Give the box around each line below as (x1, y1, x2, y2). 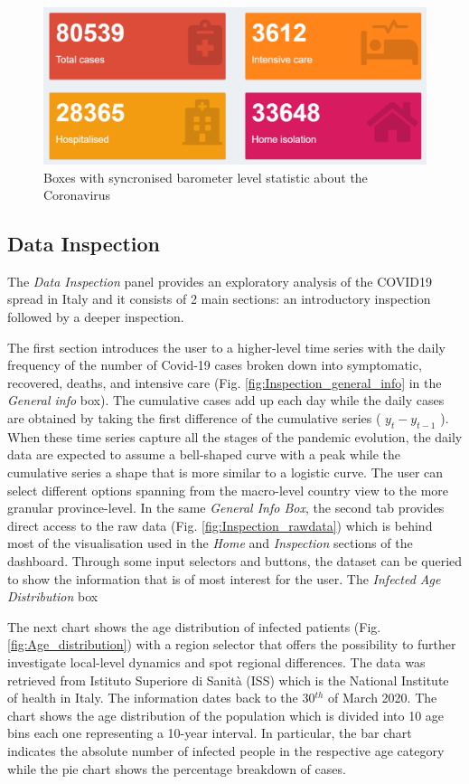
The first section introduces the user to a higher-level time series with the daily (7, 337, 446, 356)
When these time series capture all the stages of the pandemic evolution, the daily (7, 427, 463, 446)
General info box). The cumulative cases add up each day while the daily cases (7, 391, 445, 410)
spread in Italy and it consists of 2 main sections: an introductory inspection (7, 289, 431, 308)
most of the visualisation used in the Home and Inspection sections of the (7, 534, 413, 553)
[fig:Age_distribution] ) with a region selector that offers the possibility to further (7, 635, 456, 654)
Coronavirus (43, 185, 111, 204)
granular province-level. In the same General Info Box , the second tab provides (7, 498, 445, 517)
